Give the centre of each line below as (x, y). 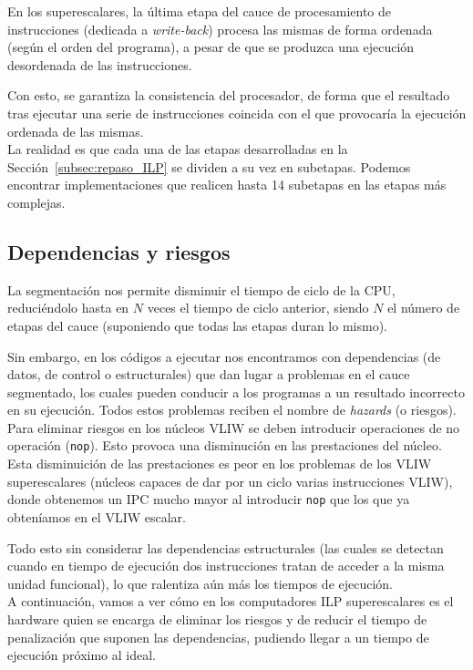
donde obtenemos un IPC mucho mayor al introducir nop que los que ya (209, 499)
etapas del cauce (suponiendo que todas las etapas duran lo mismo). (197, 325)
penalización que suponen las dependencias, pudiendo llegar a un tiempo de (218, 637)
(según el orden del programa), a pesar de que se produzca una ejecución (211, 47)
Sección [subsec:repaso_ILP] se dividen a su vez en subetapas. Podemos (209, 166)
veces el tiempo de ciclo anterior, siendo (258, 308)
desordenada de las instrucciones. (100, 64)
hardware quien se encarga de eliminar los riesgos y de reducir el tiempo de (217, 618)
